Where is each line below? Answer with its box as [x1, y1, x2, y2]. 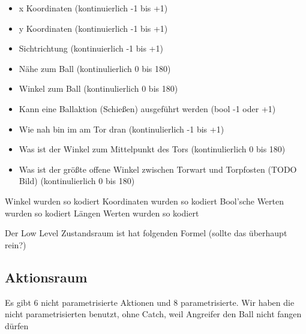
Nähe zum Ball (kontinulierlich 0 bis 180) [19, 62, 171, 74]
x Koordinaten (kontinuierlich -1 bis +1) [19, 2, 168, 14]
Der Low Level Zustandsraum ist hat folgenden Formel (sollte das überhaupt [5, 227, 287, 239]
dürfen [5, 319, 29, 332]
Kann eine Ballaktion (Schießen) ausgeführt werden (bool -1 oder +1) [19, 102, 276, 115]
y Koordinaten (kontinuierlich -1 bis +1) [19, 22, 168, 34]
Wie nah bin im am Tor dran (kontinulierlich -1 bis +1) [19, 122, 224, 135]
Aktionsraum [5, 267, 88, 286]
